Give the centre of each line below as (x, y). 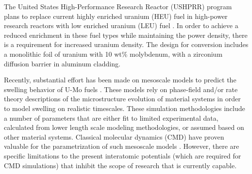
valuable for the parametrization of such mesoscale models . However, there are (122, 146)
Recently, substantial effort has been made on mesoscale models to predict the (120, 80)
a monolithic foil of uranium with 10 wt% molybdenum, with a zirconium (113, 54)
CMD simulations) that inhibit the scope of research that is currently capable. (120, 165)
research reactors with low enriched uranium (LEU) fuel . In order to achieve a (121, 25)
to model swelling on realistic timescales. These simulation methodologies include (125, 108)
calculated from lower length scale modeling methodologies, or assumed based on (124, 127)
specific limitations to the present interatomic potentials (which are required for (123, 155)
